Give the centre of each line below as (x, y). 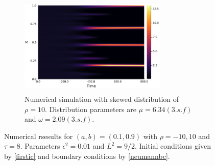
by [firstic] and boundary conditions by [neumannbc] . (87, 156)
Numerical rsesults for (39, 136)
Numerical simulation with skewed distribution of (102, 99)
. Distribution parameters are (90, 109)
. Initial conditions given (173, 146)
